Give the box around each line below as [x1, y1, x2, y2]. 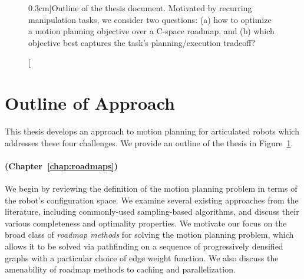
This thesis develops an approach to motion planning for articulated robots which [5, 125, 299, 137]
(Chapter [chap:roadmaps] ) [5, 159, 118, 172]
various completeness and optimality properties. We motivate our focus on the [5, 216, 287, 229]
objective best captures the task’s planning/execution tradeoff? [28, 36, 256, 48]
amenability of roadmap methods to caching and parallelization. [5, 263, 236, 275]
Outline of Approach [5, 91, 175, 115]
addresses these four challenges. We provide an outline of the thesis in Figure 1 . [5, 136, 293, 149]
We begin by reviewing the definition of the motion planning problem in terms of [5, 182, 298, 195]
